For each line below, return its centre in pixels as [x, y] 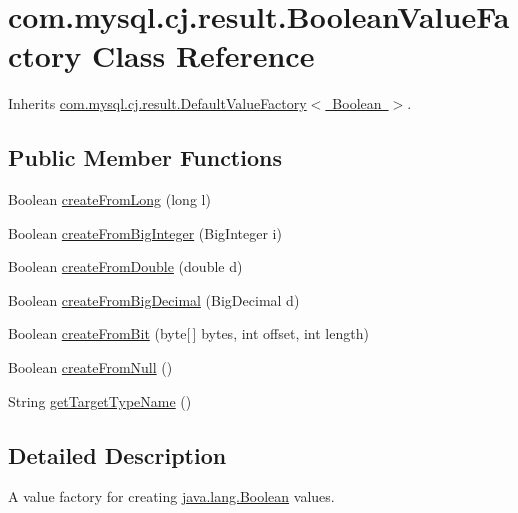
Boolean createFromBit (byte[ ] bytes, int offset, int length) [188, 333]
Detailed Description [117, 454]
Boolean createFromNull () [90, 367]
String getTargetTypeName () [100, 400]
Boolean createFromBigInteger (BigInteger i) [145, 232]
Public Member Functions [145, 157]
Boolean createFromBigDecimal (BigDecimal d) [154, 299]
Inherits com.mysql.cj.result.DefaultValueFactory [157, 103]
